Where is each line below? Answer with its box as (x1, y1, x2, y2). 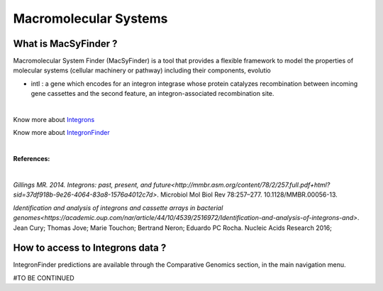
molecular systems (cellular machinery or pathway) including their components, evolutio (13, 66, 271, 75)
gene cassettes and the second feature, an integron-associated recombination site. (30, 89, 274, 98)
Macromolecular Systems (13, 11, 168, 26)
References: (13, 155, 50, 163)
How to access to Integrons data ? (13, 242, 167, 254)
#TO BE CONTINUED (13, 273, 74, 282)
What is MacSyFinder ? (13, 38, 118, 50)
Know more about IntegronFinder (13, 128, 110, 137)
